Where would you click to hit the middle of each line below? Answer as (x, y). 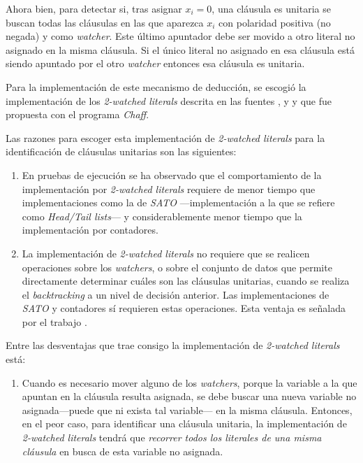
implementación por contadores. (90, 230)
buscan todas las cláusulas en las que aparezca (105, 22)
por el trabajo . (54, 321)
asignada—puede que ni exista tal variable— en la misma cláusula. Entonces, (187, 409)
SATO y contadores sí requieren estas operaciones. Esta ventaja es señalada (184, 308)
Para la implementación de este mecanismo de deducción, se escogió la (156, 86)
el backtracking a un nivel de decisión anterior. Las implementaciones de (176, 294)
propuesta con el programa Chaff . (77, 114)
